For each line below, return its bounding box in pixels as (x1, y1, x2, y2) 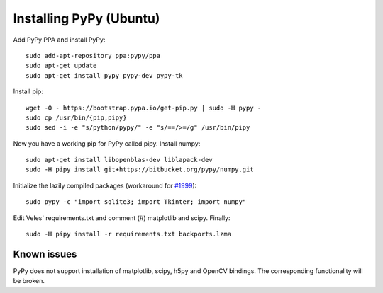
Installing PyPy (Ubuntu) (13, 11, 160, 26)
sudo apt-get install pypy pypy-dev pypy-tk (26, 71, 184, 79)
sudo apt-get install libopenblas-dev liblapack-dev (26, 156, 213, 164)
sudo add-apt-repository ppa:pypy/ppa (26, 52, 161, 59)
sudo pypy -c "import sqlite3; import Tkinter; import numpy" (26, 198, 247, 206)
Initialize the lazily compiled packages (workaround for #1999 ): (13, 181, 197, 190)
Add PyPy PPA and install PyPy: (13, 35, 106, 44)
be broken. (13, 277, 45, 285)
